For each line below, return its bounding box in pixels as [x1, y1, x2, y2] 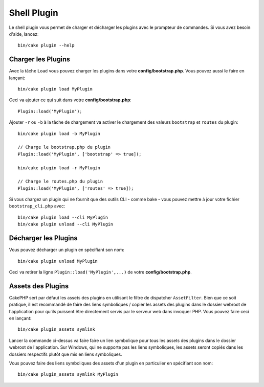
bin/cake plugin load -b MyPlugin [18, 131, 100, 137]
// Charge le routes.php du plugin [18, 179, 103, 184]
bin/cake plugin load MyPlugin [18, 86, 93, 92]
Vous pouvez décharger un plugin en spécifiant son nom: [9, 247, 125, 253]
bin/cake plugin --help [18, 43, 75, 48]
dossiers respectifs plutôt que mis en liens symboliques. [9, 351, 122, 357]
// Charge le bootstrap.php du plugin [18, 144, 111, 150]
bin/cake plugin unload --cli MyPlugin [18, 222, 113, 227]
